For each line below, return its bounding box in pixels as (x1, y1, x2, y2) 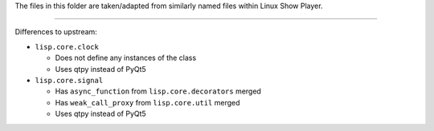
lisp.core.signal (35, 76, 104, 85)
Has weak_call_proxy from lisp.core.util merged (55, 97, 240, 107)
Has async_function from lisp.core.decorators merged (55, 86, 261, 96)
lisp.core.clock (35, 42, 100, 51)
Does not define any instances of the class (55, 53, 197, 63)
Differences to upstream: (14, 27, 98, 37)
